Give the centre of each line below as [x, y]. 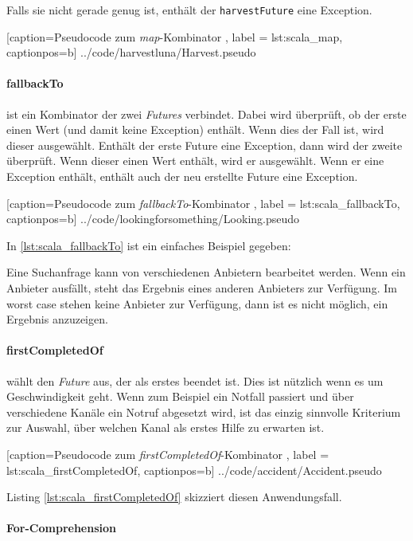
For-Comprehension [61, 528]
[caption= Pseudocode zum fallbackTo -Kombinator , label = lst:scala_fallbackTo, [203, 203]
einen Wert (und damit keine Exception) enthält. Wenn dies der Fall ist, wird [195, 129]
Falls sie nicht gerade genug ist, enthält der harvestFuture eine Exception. [189, 10]
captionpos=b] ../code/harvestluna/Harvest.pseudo [131, 52]
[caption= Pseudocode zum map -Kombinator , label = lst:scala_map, [175, 36]
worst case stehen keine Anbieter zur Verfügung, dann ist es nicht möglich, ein [197, 303]
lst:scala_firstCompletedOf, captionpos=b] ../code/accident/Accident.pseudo [194, 470]
